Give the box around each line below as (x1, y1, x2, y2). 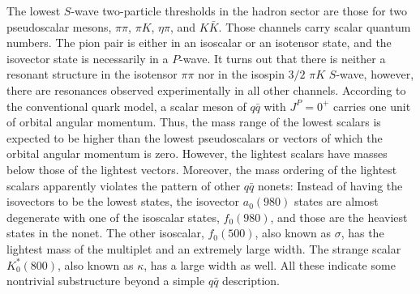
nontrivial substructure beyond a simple (6, 272, 205, 289)
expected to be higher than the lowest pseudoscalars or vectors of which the (6, 129, 383, 146)
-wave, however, (336, 66, 414, 83)
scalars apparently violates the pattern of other (6, 177, 241, 194)
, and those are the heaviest (270, 208, 408, 225)
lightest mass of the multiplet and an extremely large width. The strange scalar (6, 240, 401, 257)
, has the (341, 224, 384, 241)
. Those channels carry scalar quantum (218, 18, 411, 35)
